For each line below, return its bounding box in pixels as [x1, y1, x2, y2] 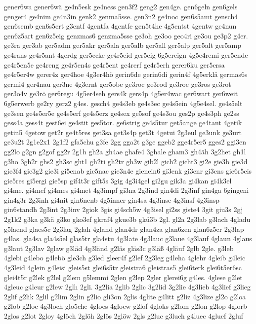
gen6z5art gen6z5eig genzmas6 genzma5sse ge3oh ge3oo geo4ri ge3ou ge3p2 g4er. [4, 30, 248, 40]
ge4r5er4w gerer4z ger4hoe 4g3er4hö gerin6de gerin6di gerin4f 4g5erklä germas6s [4, 69, 248, 79]
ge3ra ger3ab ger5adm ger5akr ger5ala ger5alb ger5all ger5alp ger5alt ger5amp [4, 40, 241, 50]
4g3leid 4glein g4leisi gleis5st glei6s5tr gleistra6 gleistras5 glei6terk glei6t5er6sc [4, 262, 242, 273]
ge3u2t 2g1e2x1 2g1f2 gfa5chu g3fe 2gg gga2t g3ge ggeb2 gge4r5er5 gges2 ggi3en [4, 137, 247, 147]
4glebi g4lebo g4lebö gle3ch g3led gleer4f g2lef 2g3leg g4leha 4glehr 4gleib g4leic [4, 252, 246, 263]
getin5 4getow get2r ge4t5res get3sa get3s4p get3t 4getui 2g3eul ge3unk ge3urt [4, 127, 242, 137]
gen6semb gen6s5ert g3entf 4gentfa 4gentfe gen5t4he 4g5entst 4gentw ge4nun [4, 21, 237, 31]
